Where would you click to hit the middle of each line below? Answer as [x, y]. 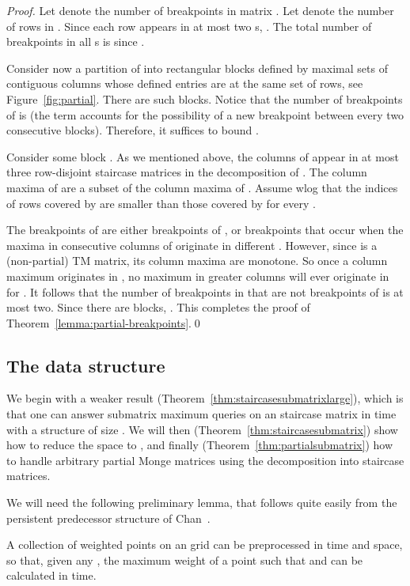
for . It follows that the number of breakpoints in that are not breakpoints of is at [205, 291]
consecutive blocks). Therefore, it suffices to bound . [133, 130]
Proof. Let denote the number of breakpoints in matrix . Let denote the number [200, 10]
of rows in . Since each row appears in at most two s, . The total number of [189, 26]
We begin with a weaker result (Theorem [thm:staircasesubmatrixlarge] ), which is [205, 398]
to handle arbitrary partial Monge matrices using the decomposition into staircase [205, 460]
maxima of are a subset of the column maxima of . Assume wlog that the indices [202, 187]
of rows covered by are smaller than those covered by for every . [161, 203]
